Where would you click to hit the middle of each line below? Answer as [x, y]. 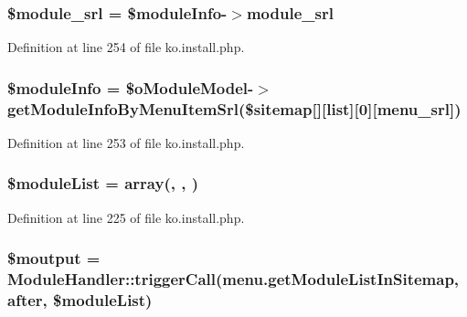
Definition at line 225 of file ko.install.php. [126, 217]
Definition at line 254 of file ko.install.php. [126, 47]
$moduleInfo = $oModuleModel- [131, 87]
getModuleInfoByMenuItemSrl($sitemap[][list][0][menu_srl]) [234, 108]
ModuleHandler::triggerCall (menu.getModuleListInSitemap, [233, 279]
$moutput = [54, 258]
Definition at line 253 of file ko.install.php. [126, 142]
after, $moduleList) [80, 300]
